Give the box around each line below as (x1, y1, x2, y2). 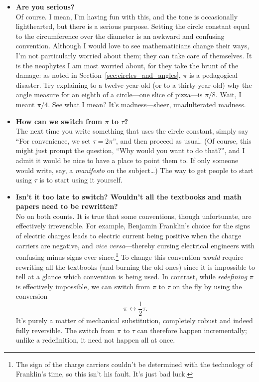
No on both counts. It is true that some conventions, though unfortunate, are (15, 210, 252, 221)
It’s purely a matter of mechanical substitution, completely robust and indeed (15, 315, 253, 325)
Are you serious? (15, 1, 75, 11)
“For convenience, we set (15, 135, 91, 146)
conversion (15, 291, 48, 301)
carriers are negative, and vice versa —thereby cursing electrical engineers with (15, 240, 255, 250)
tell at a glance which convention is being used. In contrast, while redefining (15, 271, 248, 282)
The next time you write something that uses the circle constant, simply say (15, 126, 249, 136)
